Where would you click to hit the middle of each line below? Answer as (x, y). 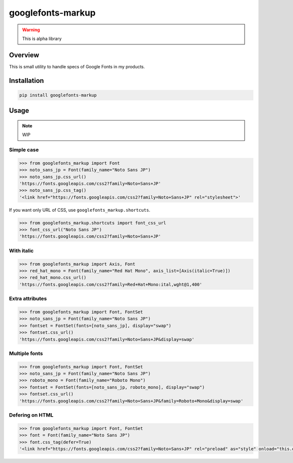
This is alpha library (42, 39)
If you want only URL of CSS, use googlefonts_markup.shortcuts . (80, 210)
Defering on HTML (31, 415)
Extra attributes (28, 299)
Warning (31, 30)
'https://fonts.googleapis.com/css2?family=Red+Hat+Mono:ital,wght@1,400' (111, 284)
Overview (24, 55)
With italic (21, 250)
